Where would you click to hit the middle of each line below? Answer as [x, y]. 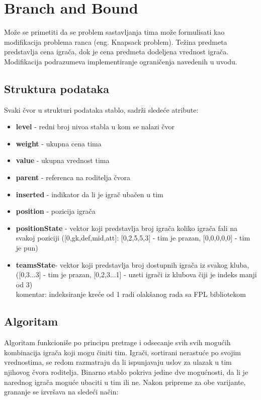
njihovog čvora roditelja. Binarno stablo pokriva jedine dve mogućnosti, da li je [126, 372]
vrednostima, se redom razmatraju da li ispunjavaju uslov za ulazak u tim [118, 362]
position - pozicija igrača [56, 211]
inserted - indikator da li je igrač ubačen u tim [90, 194]
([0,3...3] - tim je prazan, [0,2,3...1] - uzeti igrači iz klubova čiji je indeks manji [136, 274]
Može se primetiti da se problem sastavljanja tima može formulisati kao [114, 32]
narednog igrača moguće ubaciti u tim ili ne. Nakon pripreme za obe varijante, [125, 382]
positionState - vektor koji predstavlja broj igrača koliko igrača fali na [127, 228]
